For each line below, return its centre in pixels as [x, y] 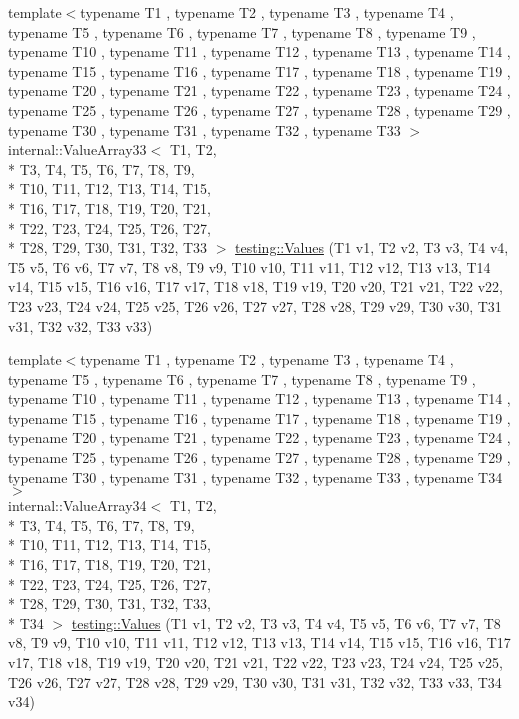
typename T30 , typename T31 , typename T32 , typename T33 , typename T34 [255, 476]
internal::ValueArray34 [77, 505]
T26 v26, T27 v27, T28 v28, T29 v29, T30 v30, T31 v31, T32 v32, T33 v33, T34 [255, 681]
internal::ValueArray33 [77, 149]
